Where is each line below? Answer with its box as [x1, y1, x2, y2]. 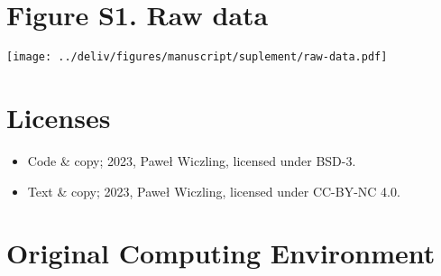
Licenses [6, 98, 111, 135]
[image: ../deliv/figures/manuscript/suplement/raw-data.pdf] [6, 51, 388, 64]
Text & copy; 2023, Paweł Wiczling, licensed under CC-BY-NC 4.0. [27, 181, 400, 200]
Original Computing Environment [6, 235, 436, 271]
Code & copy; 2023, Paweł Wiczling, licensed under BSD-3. [27, 151, 356, 170]
